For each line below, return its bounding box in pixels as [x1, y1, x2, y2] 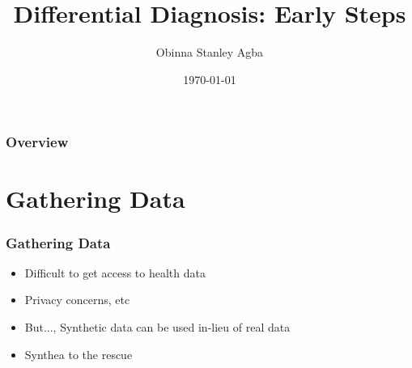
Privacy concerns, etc [24, 291, 130, 308]
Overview [6, 132, 69, 152]
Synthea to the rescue [24, 345, 133, 362]
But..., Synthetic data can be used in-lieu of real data [24, 319, 291, 336]
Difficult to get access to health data [24, 264, 206, 281]
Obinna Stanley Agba [155, 44, 264, 61]
